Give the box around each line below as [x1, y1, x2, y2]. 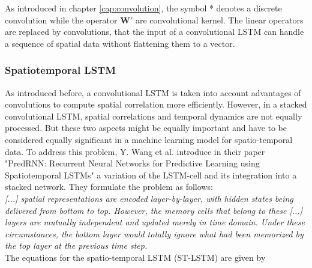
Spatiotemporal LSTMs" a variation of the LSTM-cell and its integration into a [5, 168, 297, 181]
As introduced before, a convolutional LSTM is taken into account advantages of [5, 86, 301, 99]
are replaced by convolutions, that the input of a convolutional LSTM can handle [5, 25, 304, 38]
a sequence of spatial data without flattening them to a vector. [5, 37, 235, 49]
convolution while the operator [5, 13, 118, 26]
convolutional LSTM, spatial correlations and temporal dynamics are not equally [5, 109, 302, 122]
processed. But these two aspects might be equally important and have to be [5, 121, 287, 134]
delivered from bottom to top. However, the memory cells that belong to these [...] [5, 204, 303, 216]
